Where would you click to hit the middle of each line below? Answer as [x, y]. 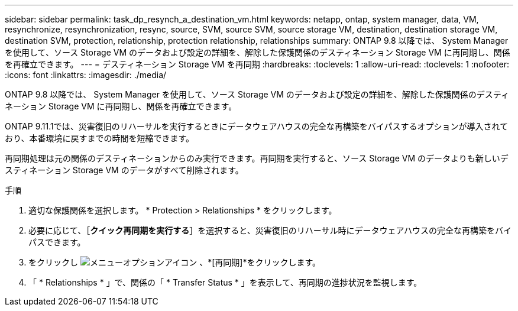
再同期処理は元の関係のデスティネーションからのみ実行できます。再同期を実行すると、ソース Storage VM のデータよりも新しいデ [257, 158]
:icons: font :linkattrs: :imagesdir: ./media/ [86, 75]
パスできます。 [57, 242]
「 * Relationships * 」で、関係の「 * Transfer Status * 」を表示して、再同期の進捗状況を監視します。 [225, 282]
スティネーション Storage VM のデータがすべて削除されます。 [124, 170]
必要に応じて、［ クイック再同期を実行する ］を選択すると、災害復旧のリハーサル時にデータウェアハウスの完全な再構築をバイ [270, 230]
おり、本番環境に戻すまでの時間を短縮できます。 [100, 138]
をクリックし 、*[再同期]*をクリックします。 [175, 262]
